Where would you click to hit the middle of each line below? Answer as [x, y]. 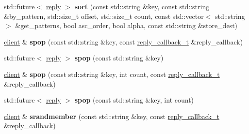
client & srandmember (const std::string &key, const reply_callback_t [112, 116]
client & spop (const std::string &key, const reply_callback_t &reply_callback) [124, 41]
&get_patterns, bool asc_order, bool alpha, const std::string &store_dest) [126, 25]
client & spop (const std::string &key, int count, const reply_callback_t [112, 74]
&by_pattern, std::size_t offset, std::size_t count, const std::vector [104, 16]
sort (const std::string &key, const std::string [142, 6]
